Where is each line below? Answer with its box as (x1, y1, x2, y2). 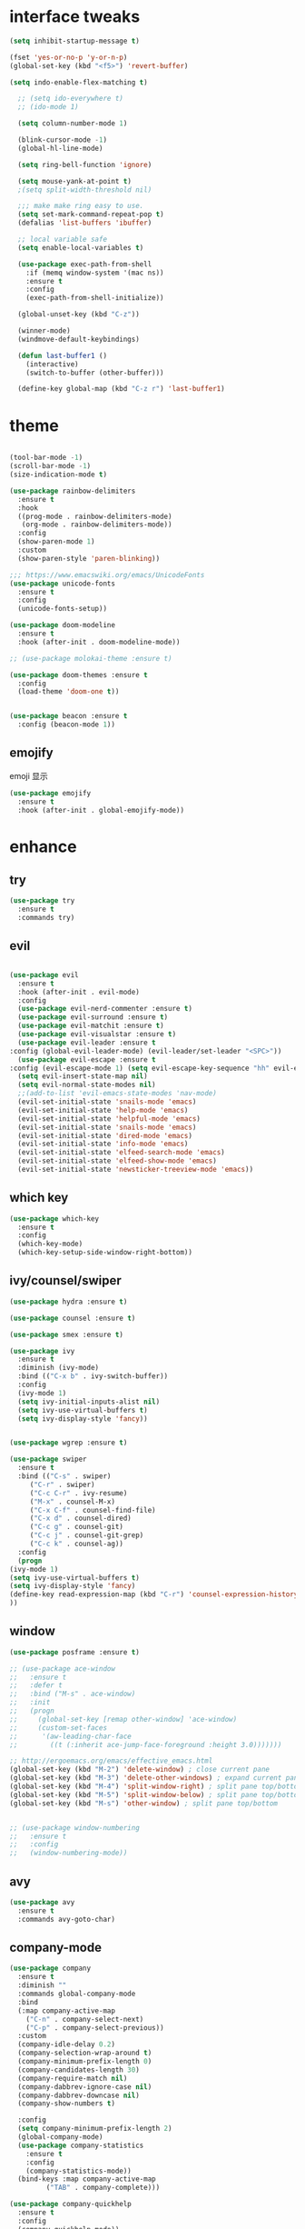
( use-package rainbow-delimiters (9, 486, 136, 495)
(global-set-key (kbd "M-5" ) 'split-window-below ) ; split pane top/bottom (9, 1790, 302, 1799)
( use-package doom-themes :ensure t (9, 670, 148, 679)
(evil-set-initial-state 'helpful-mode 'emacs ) (17, 1114, 202, 1124)
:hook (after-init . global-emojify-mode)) (17, 805, 184, 815)
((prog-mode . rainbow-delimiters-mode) (17, 512, 172, 521)
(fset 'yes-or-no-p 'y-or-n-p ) (9, 53, 128, 62)
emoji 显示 (9, 770, 48, 781)
